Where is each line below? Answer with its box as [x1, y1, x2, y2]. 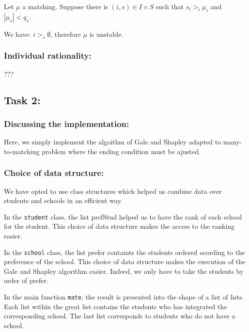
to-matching [4, 146, 40, 156]
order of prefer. [4, 275, 48, 285]
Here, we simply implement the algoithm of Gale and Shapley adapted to [4, 137, 221, 147]
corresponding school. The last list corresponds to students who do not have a [4, 311, 235, 321]
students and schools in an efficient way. [4, 195, 123, 206]
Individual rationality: [4, 49, 92, 62]
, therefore [50, 29, 81, 39]
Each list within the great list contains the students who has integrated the [4, 301, 227, 311]
